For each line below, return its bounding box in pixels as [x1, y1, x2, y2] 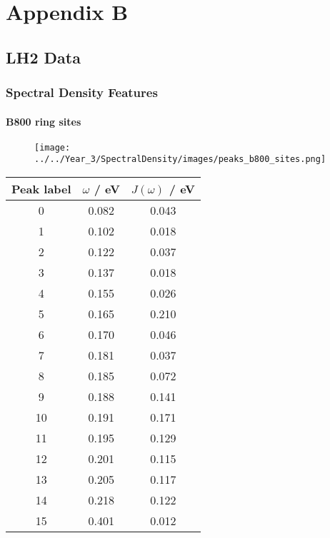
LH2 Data [6, 46, 81, 68]
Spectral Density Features [6, 83, 158, 101]
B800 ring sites [6, 113, 81, 128]
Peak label [11, 181, 71, 198]
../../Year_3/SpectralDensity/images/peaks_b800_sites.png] [34, 154, 326, 165]
